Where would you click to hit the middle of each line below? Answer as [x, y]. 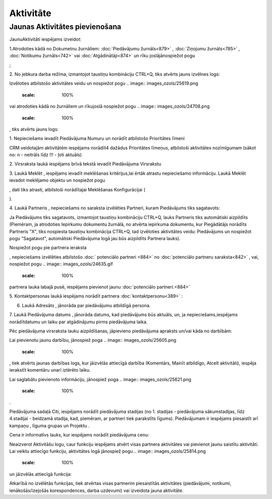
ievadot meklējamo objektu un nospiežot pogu [57, 180]
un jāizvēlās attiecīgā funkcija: [41, 474]
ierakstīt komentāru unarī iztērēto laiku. [50, 370]
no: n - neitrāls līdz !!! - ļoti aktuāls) [46, 155]
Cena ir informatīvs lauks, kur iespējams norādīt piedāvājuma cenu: [79, 435]
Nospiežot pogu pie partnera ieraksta [48, 248]
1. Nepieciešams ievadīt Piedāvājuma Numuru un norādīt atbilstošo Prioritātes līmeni [97, 138]
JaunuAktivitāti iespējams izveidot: [45, 39]
